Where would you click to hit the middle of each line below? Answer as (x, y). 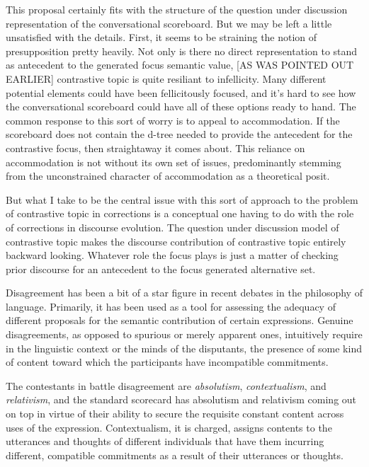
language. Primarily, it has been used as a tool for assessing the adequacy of (171, 306)
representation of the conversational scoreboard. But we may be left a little (169, 23)
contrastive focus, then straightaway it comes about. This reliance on (155, 148)
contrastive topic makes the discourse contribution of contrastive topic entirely (176, 241)
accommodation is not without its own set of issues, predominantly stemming (174, 162)
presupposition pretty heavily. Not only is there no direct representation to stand (182, 51)
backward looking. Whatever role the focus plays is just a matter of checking (172, 255)
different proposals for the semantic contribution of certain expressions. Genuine (180, 320)
